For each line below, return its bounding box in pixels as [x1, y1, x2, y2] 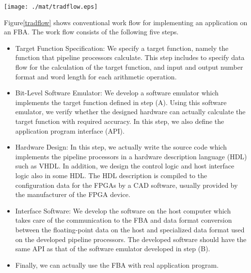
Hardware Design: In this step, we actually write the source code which [15, 142, 227, 152]
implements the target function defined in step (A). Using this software [15, 97, 227, 107]
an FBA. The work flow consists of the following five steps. [4, 27, 179, 37]
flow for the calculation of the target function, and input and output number [15, 62, 243, 72]
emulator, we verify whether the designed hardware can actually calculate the [15, 106, 246, 117]
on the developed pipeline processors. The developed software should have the [15, 234, 247, 244]
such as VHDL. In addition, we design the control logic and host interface [15, 161, 235, 171]
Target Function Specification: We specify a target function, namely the [15, 43, 229, 53]
